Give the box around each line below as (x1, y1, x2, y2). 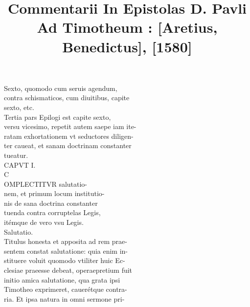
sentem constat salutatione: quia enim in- (4, 245, 128, 256)
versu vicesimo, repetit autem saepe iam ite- (4, 121, 136, 132)
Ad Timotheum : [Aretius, (37, 17, 218, 37)
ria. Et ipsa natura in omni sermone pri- (4, 293, 125, 304)
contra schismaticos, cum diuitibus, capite (4, 92, 130, 103)
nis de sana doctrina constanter (4, 197, 98, 208)
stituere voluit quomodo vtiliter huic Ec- (4, 255, 125, 265)
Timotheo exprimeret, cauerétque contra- (4, 284, 127, 294)
